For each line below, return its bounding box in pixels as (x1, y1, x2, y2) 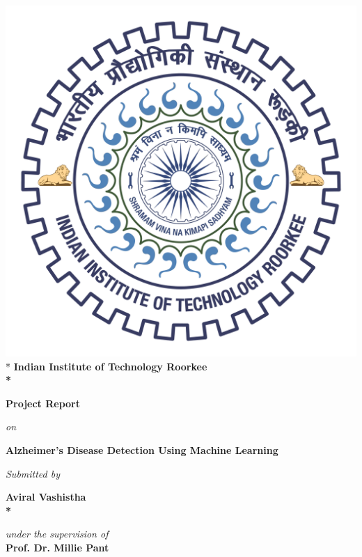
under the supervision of (6, 526, 109, 541)
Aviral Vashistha (6, 489, 86, 504)
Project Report (6, 395, 81, 410)
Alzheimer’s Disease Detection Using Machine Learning (6, 442, 278, 457)
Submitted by (6, 466, 61, 480)
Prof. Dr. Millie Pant (6, 540, 109, 554)
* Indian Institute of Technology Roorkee (6, 359, 207, 373)
